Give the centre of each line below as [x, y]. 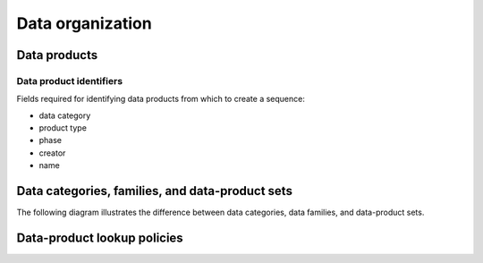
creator [52, 153]
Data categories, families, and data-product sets [154, 191]
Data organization [84, 23]
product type [63, 128]
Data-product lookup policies [100, 238]
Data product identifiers [70, 81]
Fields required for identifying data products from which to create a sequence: [161, 99]
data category [65, 115]
